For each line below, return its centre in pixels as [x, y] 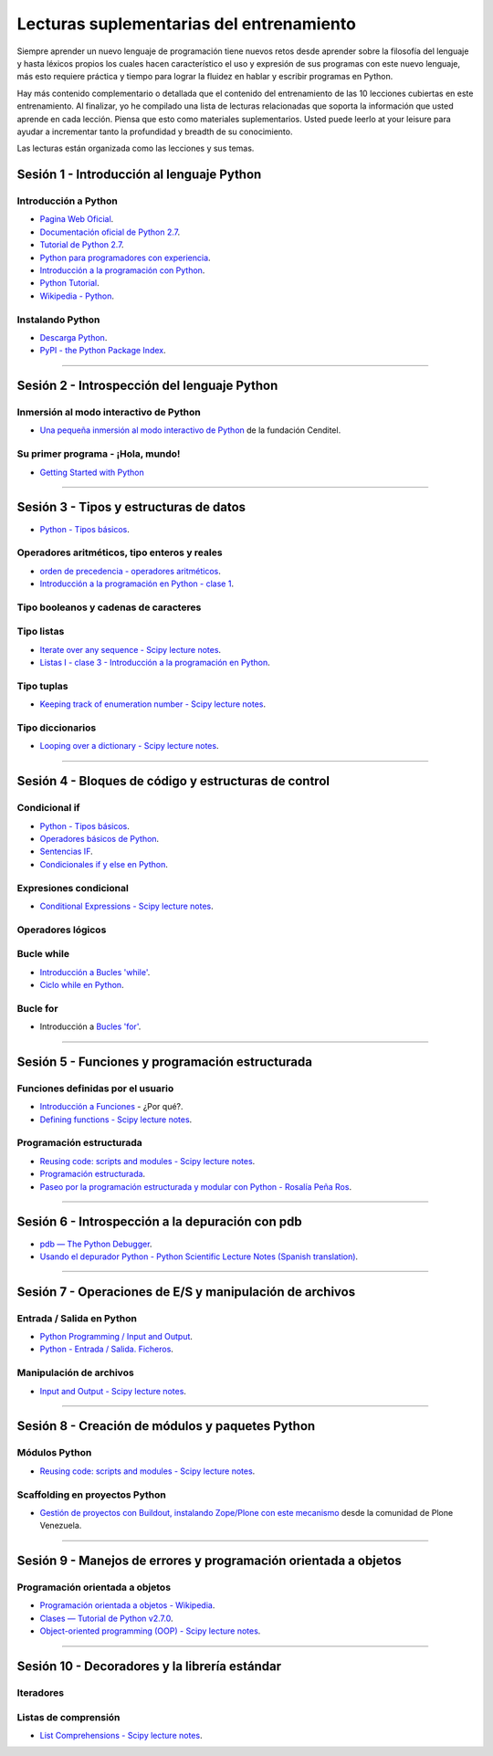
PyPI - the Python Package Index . [103, 351]
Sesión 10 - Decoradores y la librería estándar [149, 1667]
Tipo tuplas [42, 686]
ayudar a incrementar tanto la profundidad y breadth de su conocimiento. [155, 131]
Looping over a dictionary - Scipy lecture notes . [129, 746]
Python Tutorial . [69, 283]
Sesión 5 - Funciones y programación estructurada [164, 1062]
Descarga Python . [73, 337]
